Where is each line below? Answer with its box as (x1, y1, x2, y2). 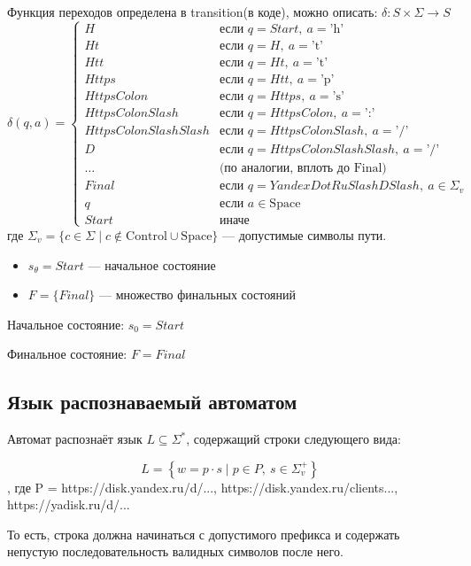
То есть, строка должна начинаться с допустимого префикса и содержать (7, 524, 400, 543)
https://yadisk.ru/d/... (7, 495, 130, 514)
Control (126, 229, 167, 243)
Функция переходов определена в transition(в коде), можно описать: (7, 3, 378, 20)
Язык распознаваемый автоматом (7, 388, 297, 415)
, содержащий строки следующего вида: (186, 430, 401, 448)
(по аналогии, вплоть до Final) (219, 162, 387, 175)
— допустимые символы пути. (222, 225, 387, 244)
